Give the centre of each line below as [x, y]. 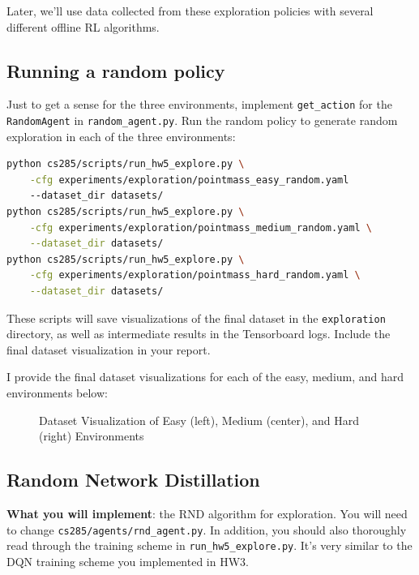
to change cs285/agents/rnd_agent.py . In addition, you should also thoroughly [207, 529]
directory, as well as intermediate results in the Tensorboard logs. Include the [199, 334]
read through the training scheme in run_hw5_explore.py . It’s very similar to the [209, 545]
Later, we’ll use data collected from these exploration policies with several [190, 11]
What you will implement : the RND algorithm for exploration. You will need [207, 514]
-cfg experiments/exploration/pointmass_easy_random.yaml [189, 180]
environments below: [57, 393]
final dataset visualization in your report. [109, 349]
